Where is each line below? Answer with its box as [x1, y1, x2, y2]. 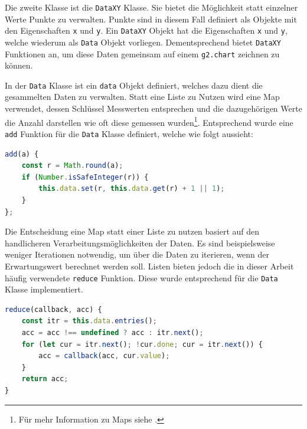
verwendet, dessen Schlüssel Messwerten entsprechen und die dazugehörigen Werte [5, 102, 302, 115]
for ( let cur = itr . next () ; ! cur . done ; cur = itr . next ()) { [21, 340, 263, 349]
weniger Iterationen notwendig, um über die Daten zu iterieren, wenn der [5, 248, 270, 261]
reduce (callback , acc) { [5, 305, 102, 314]
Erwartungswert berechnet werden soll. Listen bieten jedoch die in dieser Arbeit [5, 259, 294, 272]
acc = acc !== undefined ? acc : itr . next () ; [21, 328, 204, 337]
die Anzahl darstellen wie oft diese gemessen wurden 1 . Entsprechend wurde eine [5, 114, 293, 128]
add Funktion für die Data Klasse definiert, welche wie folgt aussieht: [5, 127, 253, 139]
